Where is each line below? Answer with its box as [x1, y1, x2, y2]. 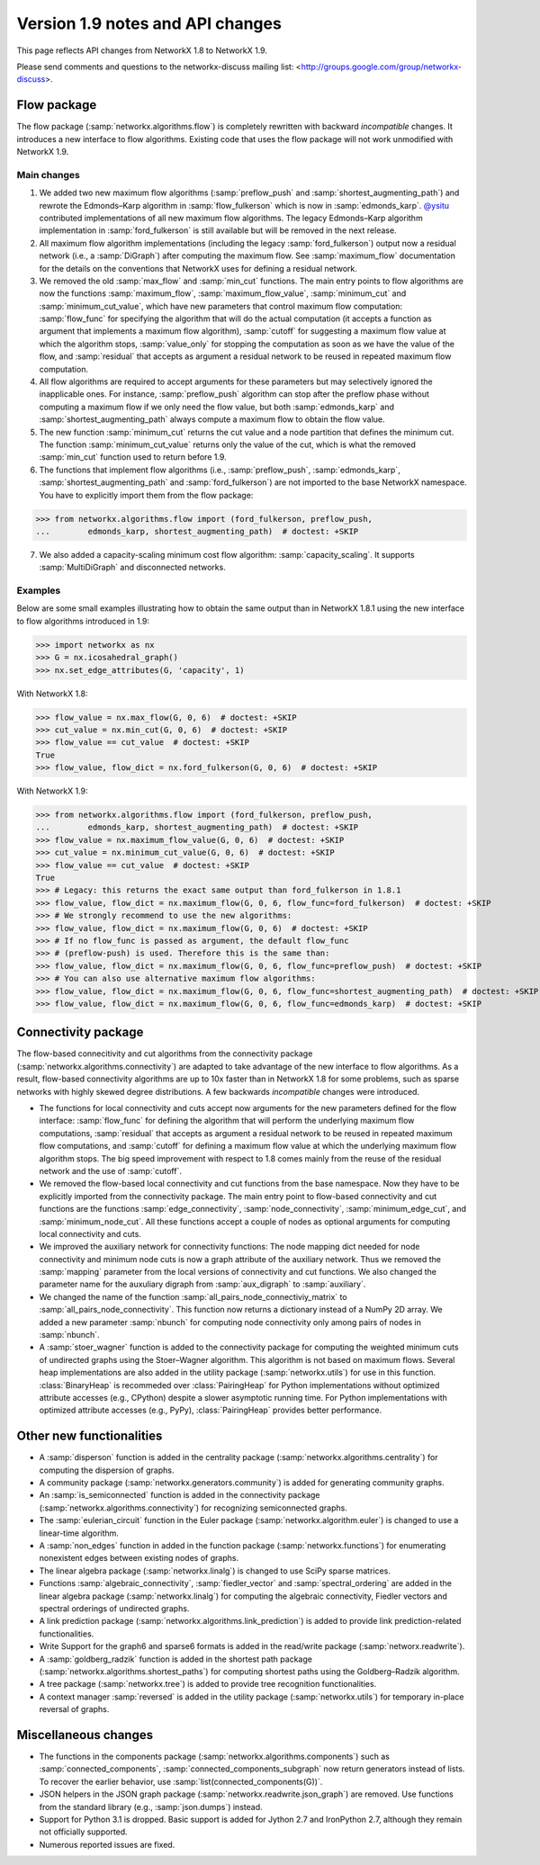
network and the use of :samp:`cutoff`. [39, 1165, 182, 1176]
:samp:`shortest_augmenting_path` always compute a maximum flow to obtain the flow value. [39, 414, 386, 425]
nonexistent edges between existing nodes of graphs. [39, 1553, 238, 1564]
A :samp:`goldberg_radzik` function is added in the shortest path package [39, 1654, 312, 1664]
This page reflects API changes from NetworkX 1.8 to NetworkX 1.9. [16, 45, 267, 56]
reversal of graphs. [39, 1704, 110, 1715]
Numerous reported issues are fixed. [39, 1839, 175, 1850]
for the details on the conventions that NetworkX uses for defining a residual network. [39, 263, 357, 273]
